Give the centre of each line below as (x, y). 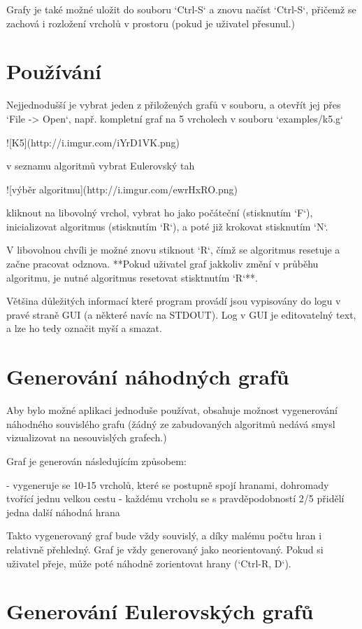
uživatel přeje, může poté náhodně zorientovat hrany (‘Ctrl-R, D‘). (149, 563)
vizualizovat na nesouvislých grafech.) (87, 437)
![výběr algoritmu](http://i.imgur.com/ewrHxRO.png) (122, 189)
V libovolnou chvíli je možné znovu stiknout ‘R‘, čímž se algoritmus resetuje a (173, 250)
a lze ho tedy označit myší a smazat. (84, 328)
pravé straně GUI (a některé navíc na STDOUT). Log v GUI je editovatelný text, (181, 314)
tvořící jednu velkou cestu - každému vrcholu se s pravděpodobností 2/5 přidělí (175, 498)
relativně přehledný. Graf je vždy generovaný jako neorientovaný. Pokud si (165, 549)
